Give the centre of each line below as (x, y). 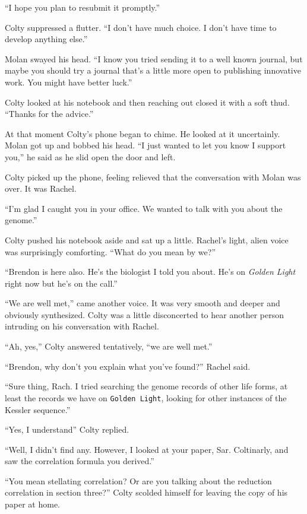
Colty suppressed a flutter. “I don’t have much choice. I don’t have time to (141, 27)
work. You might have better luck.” (69, 82)
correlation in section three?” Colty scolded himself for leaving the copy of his (146, 492)
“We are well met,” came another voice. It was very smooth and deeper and (143, 303)
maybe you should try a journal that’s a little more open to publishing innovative (153, 70)
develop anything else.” (46, 39)
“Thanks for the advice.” (49, 114)
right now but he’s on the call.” (61, 283)
